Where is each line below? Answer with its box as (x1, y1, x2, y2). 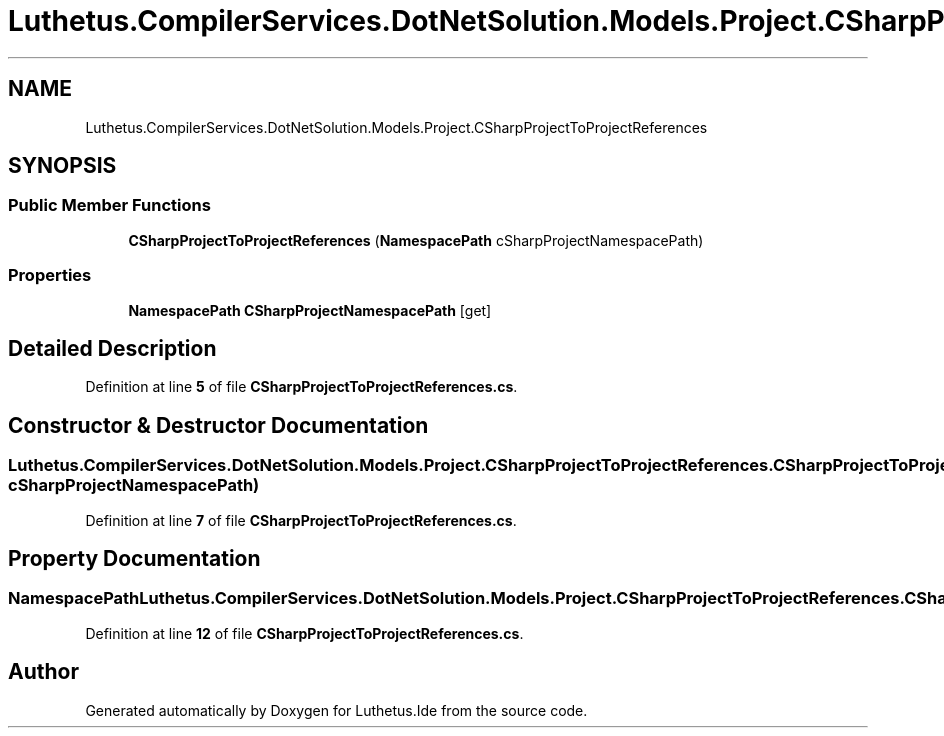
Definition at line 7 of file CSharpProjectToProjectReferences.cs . (85, 511, 517, 529)
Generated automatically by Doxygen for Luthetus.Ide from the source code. (85, 701, 588, 719)
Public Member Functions (8, 195, 211, 216)
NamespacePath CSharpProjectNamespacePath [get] (128, 301, 492, 319)
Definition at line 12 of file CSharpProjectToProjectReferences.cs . (85, 624, 524, 642)
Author (8, 659, 79, 685)
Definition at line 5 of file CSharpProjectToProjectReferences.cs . (85, 378, 518, 396)
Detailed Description (8, 335, 217, 361)
